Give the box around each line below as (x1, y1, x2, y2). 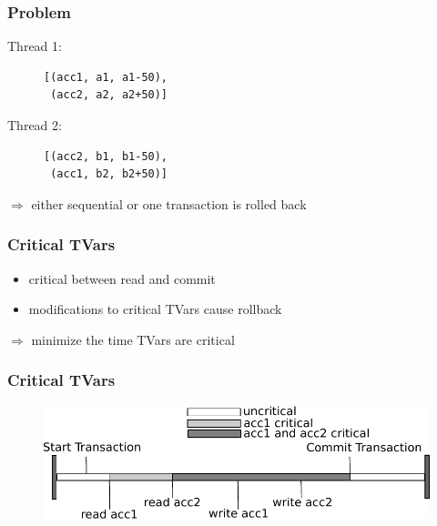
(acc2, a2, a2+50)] (50, 88, 168, 102)
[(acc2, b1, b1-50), (44, 149, 168, 163)
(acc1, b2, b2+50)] (50, 167, 168, 181)
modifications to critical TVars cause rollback (28, 299, 282, 319)
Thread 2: (7, 116, 62, 134)
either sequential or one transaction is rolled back (31, 194, 307, 213)
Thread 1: (7, 36, 62, 56)
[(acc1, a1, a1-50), (44, 70, 168, 84)
